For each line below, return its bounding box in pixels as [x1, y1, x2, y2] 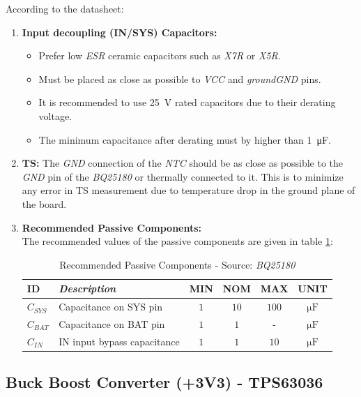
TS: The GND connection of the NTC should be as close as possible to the [22, 156, 344, 170]
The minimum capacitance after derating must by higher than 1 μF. [38, 132, 331, 147]
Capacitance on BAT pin [59, 317, 165, 331]
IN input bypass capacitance [59, 334, 180, 348]
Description [59, 281, 116, 296]
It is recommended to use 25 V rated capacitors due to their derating [38, 95, 336, 110]
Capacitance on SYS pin [59, 299, 163, 314]
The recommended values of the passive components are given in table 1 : [22, 234, 333, 248]
